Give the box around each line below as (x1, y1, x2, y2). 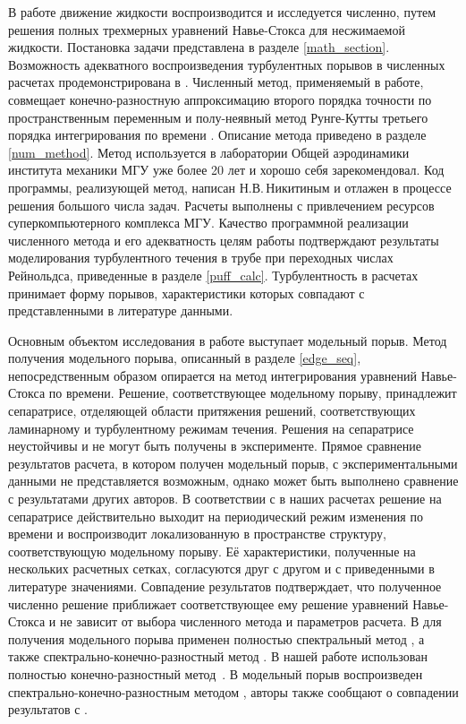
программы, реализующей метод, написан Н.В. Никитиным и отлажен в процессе (8, 177, 452, 196)
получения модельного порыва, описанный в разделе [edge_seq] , (8, 349, 361, 367)
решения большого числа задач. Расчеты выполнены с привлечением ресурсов (8, 195, 435, 214)
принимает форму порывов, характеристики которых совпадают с (8, 283, 365, 302)
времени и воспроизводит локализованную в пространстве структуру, (8, 524, 387, 543)
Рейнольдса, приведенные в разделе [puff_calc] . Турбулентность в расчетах (8, 265, 419, 284)
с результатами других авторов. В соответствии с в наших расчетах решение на (8, 489, 442, 508)
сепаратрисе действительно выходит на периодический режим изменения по (8, 506, 423, 525)
